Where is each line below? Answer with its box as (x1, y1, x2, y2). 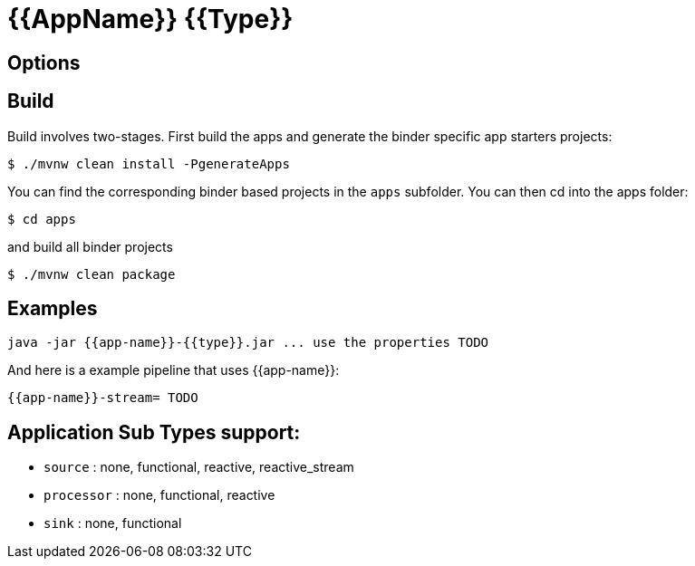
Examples (7, 297, 98, 321)
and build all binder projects (7, 238, 173, 254)
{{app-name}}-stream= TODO (7, 390, 198, 406)
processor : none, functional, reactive (43, 487, 275, 504)
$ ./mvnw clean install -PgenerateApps (7, 156, 290, 171)
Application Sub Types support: (7, 420, 301, 444)
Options (7, 51, 81, 74)
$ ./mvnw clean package (7, 266, 176, 282)
